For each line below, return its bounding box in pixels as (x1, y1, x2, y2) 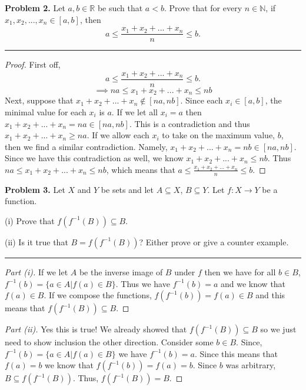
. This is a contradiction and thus (129, 117, 250, 129)
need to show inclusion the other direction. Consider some (5, 336, 214, 348)
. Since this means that (194, 347, 278, 359)
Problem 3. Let (5, 183, 65, 195)
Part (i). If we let (5, 265, 68, 278)
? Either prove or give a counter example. (139, 235, 289, 248)
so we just (260, 323, 297, 335)
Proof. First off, (5, 58, 61, 71)
